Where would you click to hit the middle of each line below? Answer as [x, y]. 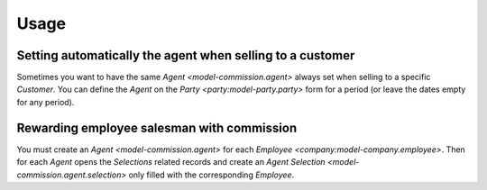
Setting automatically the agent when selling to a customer [186, 55]
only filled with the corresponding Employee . [211, 175]
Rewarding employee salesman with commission [157, 127]
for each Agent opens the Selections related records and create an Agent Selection [171, 162]
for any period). [46, 102]
